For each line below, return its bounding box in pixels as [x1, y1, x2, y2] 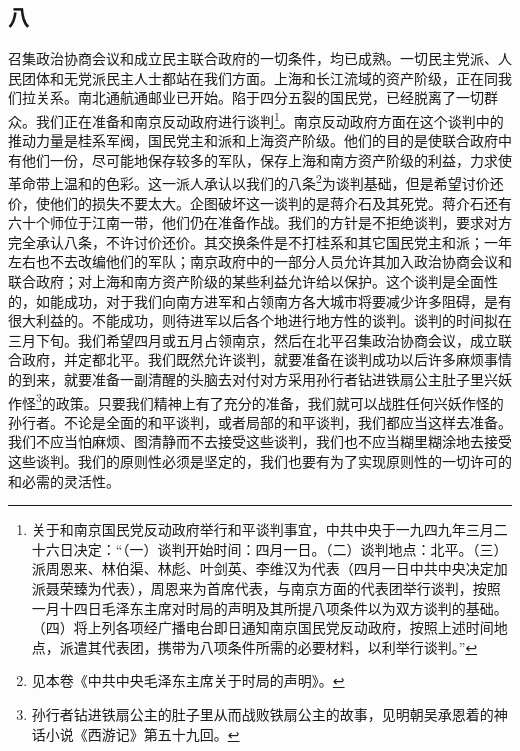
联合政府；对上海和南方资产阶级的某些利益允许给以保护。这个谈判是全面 [8, 271, 484, 292]
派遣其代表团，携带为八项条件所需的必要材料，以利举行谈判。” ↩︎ [59, 636, 478, 657]
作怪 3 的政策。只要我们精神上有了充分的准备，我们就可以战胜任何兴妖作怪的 [8, 389, 504, 413]
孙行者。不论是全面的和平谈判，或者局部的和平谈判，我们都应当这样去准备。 [8, 411, 512, 432]
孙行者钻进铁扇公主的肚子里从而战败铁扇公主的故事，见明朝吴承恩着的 [31, 703, 494, 724]
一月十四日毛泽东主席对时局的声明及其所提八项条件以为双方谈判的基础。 [31, 597, 508, 618]
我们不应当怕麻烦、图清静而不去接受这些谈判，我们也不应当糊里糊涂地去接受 [8, 431, 512, 452]
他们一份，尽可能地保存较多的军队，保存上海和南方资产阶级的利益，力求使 [21, 149, 512, 170]
